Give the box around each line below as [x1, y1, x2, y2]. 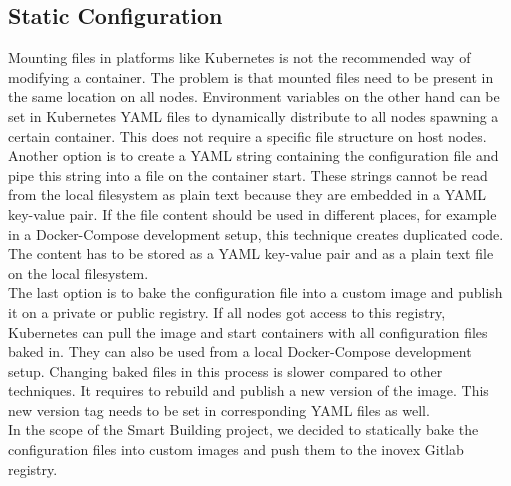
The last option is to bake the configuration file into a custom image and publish [8, 282, 503, 303]
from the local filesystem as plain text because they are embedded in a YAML [8, 184, 487, 205]
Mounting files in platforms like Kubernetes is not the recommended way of [8, 47, 471, 68]
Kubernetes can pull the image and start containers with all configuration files [8, 321, 488, 342]
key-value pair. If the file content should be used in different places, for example [8, 203, 497, 224]
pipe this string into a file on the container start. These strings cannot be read [8, 164, 488, 185]
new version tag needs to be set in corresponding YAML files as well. [8, 399, 430, 420]
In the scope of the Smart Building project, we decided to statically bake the [8, 419, 479, 440]
